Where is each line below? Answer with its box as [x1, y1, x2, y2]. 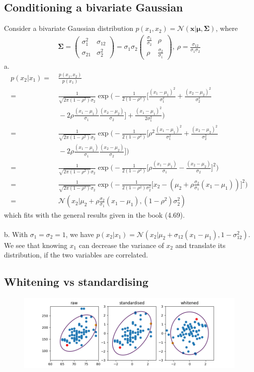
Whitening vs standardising [4, 274, 149, 289]
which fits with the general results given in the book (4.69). [4, 209, 185, 220]
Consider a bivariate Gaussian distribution [4, 23, 133, 33]
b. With [4, 229, 28, 239]
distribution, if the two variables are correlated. [4, 249, 148, 260]
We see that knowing [4, 240, 68, 250]
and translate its [175, 240, 226, 250]
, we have [66, 229, 94, 239]
